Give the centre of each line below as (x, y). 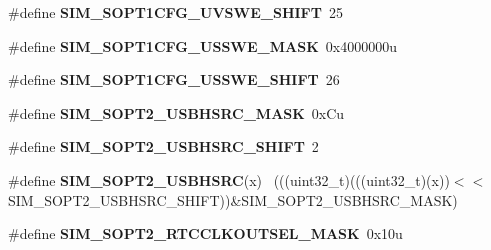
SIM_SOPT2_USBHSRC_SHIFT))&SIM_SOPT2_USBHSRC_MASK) (233, 199)
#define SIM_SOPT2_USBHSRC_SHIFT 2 (163, 146)
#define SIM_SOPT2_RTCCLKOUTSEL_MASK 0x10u (205, 233)
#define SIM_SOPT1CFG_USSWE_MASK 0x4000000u (202, 45)
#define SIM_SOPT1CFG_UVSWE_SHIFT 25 (175, 12)
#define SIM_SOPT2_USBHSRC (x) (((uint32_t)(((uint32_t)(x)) (229, 179)
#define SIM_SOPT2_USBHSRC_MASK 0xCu (176, 112)
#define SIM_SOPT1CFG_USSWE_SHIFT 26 (174, 79)
